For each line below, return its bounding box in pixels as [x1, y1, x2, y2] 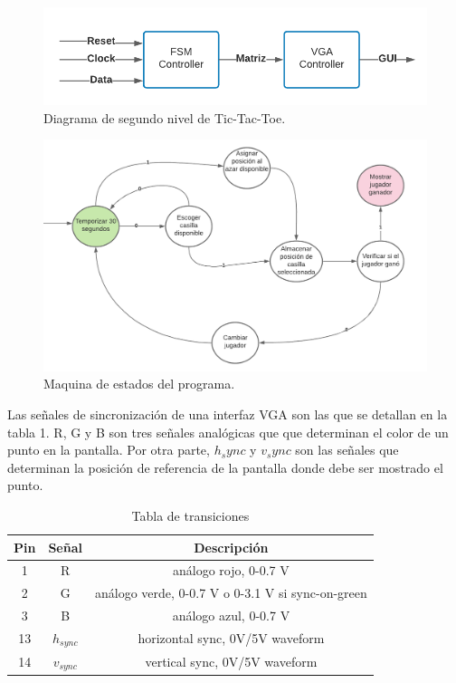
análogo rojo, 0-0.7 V [173, 561, 290, 580]
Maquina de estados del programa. [43, 374, 235, 393]
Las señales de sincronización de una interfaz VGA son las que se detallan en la [7, 405, 448, 424]
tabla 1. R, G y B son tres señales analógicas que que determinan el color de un [7, 422, 449, 441]
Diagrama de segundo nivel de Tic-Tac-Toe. [43, 108, 286, 127]
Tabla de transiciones [131, 506, 250, 524]
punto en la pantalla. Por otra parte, [7, 440, 210, 459]
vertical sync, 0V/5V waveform [145, 652, 318, 671]
